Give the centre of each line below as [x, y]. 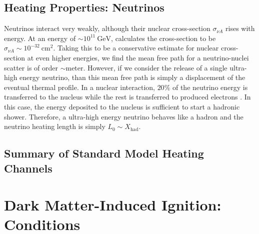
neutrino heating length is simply [55, 126]
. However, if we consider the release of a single [155, 67]
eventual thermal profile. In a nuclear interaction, [79, 87]
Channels [28, 168]
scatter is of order [31, 67]
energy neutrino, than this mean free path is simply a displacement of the [132, 77]
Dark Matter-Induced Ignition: [113, 205]
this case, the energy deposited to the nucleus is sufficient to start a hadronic [122, 106]
